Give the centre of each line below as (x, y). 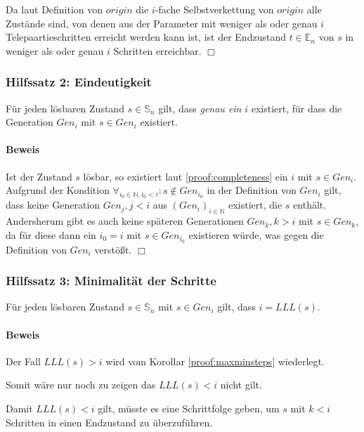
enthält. (310, 205)
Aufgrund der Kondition (58, 190)
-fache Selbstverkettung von (214, 9)
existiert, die (255, 205)
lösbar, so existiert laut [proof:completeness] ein (186, 176)
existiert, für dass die (297, 108)
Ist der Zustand (39, 176)
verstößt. (113, 249)
